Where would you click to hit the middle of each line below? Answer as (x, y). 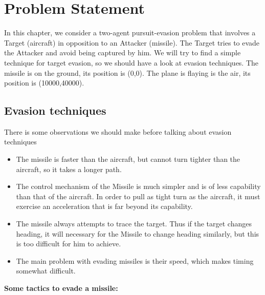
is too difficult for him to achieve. (69, 244)
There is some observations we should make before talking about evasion (118, 131)
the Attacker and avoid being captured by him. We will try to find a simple (123, 52)
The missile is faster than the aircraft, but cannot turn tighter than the (128, 159)
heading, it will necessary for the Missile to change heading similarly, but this (138, 233)
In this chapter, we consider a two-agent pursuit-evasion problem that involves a (130, 33)
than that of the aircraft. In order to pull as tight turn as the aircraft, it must (138, 196)
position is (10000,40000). (44, 83)
